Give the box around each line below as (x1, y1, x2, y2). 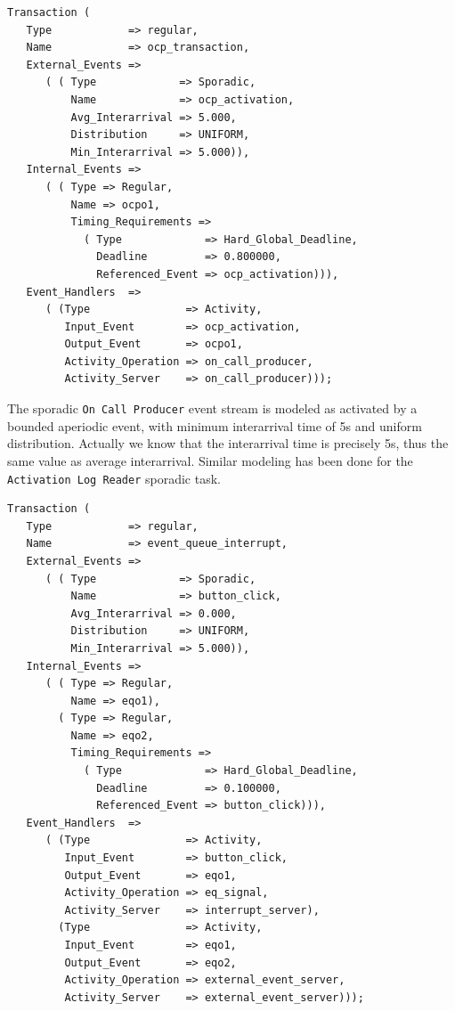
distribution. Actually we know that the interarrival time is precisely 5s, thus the (7, 434, 449, 453)
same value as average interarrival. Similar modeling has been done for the (7, 451, 413, 469)
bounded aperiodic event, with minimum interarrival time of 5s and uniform (7, 416, 422, 435)
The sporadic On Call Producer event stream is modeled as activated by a (7, 399, 418, 418)
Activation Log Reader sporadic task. (7, 469, 221, 487)
